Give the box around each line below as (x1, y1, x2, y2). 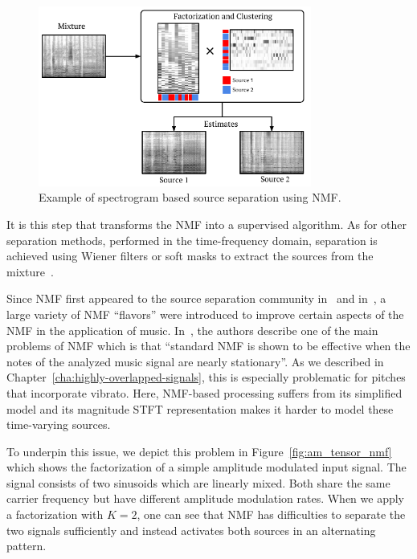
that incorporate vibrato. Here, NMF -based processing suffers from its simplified (6, 384, 403, 401)
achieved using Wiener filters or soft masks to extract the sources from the (6, 247, 374, 264)
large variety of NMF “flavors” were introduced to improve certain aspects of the (6, 305, 404, 322)
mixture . (6, 263, 54, 279)
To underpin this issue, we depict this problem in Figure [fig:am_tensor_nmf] (6, 443, 392, 459)
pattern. (6, 537, 47, 554)
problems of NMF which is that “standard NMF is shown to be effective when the (6, 337, 411, 354)
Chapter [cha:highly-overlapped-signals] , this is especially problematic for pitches (6, 369, 406, 386)
